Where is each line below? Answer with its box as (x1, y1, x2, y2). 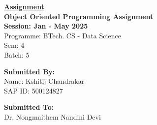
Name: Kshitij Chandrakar (4, 76, 85, 86)
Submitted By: (4, 66, 55, 76)
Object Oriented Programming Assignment (4, 11, 154, 21)
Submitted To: (4, 102, 54, 112)
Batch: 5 (4, 49, 30, 60)
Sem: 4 (4, 40, 25, 50)
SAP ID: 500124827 (4, 85, 63, 95)
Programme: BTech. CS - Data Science (4, 30, 121, 40)
